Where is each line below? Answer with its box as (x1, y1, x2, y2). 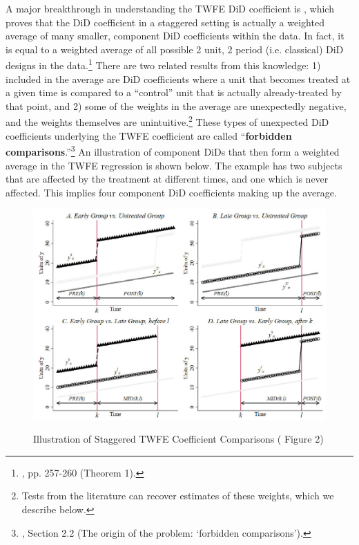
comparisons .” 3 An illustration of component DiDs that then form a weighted (6, 142, 340, 158)
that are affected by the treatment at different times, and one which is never (6, 172, 329, 186)
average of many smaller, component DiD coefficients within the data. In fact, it (6, 28, 345, 43)
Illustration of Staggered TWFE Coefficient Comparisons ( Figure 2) (33, 432, 324, 446)
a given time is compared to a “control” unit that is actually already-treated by (6, 85, 342, 100)
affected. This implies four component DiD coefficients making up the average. (6, 185, 337, 199)
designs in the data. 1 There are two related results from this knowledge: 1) (6, 56, 321, 73)
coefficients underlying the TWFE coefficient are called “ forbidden (6, 128, 292, 142)
